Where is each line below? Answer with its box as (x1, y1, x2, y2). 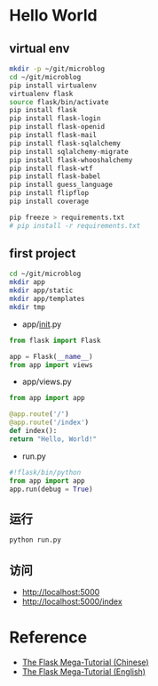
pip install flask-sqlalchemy (9, 139, 122, 148)
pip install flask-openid (9, 122, 105, 132)
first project (9, 246, 76, 261)
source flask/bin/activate (9, 97, 109, 107)
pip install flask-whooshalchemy (9, 155, 133, 165)
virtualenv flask (9, 89, 74, 98)
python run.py (9, 535, 62, 544)
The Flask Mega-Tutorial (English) (21, 666, 146, 677)
